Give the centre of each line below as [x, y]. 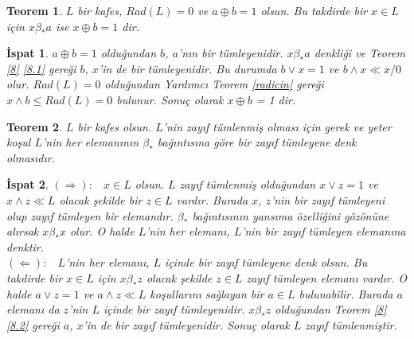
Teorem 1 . [35, 10]
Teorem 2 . [35, 126]
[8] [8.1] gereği [41, 68]
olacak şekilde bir [101, 199]
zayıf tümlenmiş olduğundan [248, 184]
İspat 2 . [27, 184]
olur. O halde [102, 231]
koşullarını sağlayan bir [207, 293]
